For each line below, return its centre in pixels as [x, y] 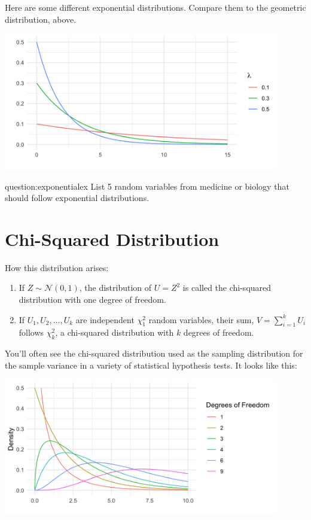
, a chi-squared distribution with [115, 332]
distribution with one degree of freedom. [92, 299]
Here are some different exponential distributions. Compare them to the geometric [155, 7]
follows [31, 332]
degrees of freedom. [219, 332]
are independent [105, 319]
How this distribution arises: [57, 267]
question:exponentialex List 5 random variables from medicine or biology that [147, 186]
